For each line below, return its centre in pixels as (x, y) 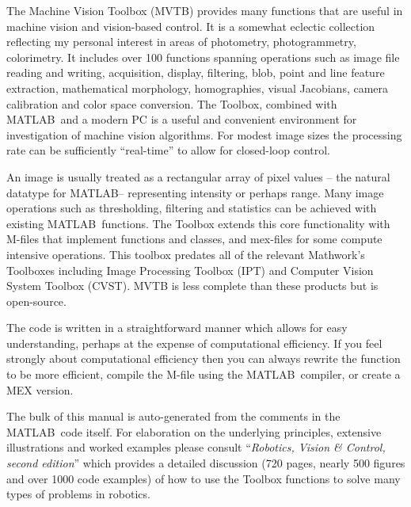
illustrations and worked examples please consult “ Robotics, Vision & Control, (196, 447)
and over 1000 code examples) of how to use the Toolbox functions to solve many (204, 478)
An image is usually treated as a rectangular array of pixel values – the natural (198, 176)
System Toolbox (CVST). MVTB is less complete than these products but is (192, 286)
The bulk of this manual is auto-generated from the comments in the (173, 416)
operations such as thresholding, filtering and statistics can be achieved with (192, 208)
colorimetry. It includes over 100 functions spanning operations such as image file (203, 57)
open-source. (36, 301)
